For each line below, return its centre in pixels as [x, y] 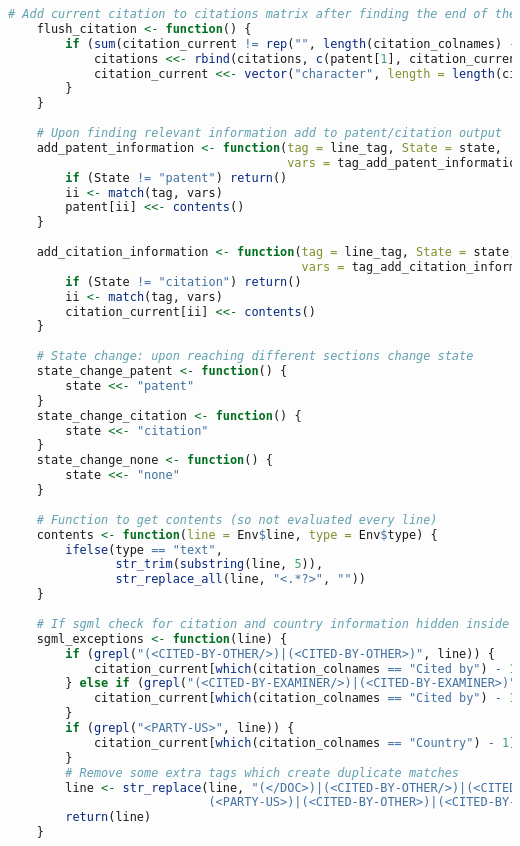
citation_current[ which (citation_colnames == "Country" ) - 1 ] [305, 742]
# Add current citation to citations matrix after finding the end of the [262, 14]
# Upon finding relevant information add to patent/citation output [269, 133]
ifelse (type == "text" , [144, 549]
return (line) [108, 817]
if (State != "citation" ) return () [183, 281]
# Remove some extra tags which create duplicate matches [262, 772]
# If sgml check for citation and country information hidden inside [273, 623]
